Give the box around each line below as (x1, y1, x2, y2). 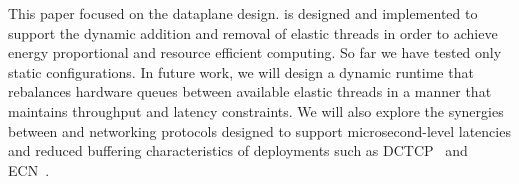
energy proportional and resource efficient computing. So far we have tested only (8, 42, 502, 63)
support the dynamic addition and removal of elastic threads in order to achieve (8, 22, 498, 43)
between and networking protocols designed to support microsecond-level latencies (8, 120, 511, 141)
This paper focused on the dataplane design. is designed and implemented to (8, 3, 478, 23)
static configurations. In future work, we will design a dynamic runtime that (8, 61, 474, 82)
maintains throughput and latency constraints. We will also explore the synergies (8, 100, 504, 121)
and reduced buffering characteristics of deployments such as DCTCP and (8, 140, 468, 161)
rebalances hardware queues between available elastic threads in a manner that (8, 81, 492, 102)
